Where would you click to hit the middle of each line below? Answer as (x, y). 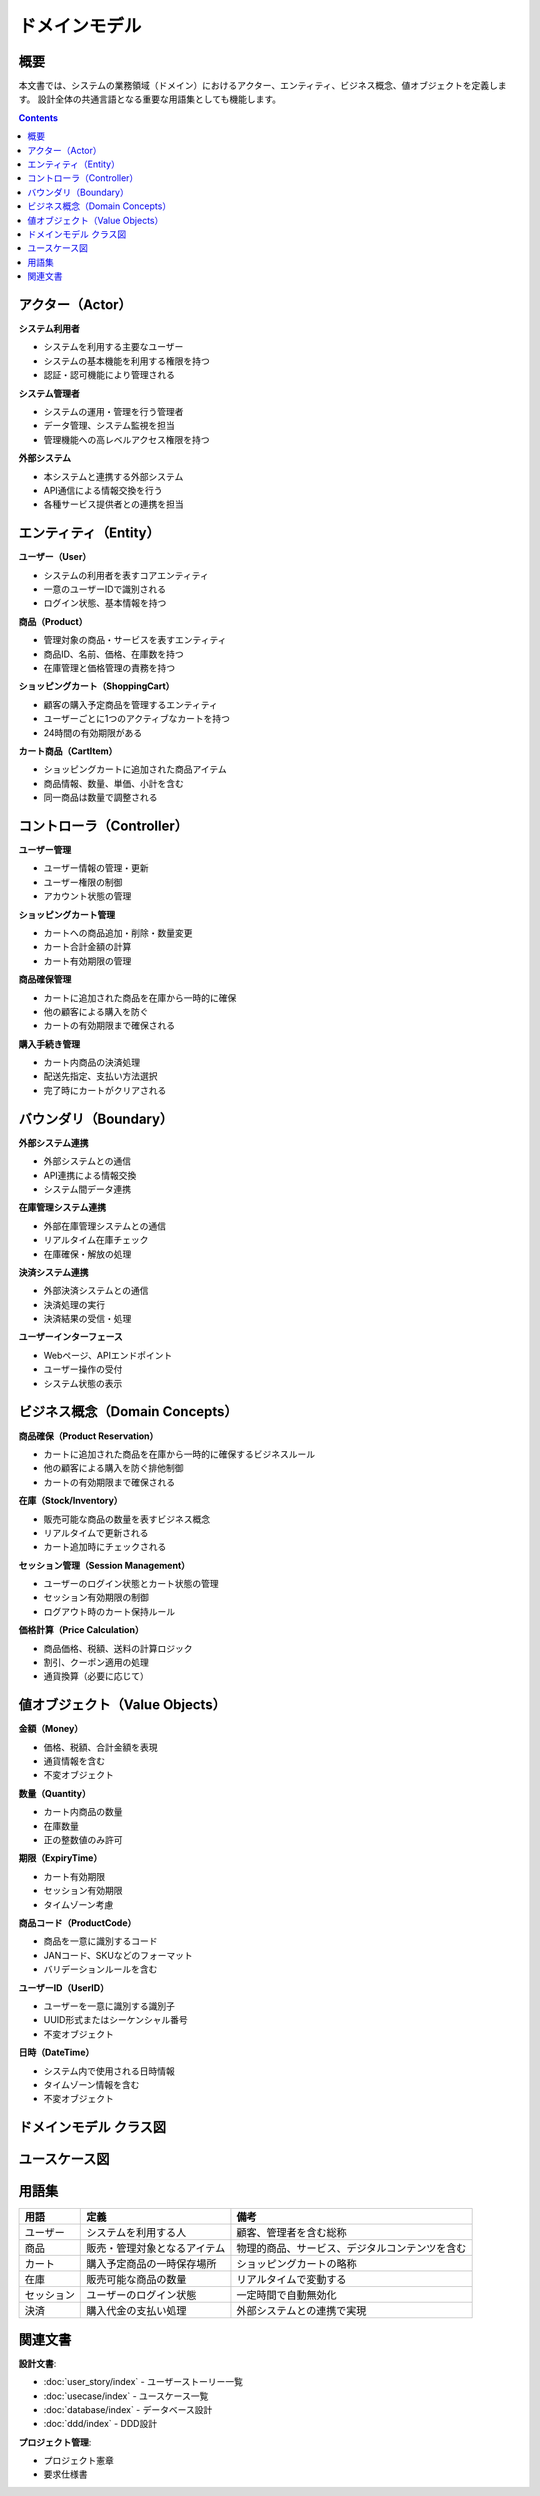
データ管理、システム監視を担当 (109, 426)
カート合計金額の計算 (87, 947)
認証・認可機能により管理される (109, 375)
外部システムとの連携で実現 (301, 2311)
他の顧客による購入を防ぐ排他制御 (113, 1468)
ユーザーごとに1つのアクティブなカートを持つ (136, 719)
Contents (38, 117)
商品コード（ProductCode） (77, 1923)
